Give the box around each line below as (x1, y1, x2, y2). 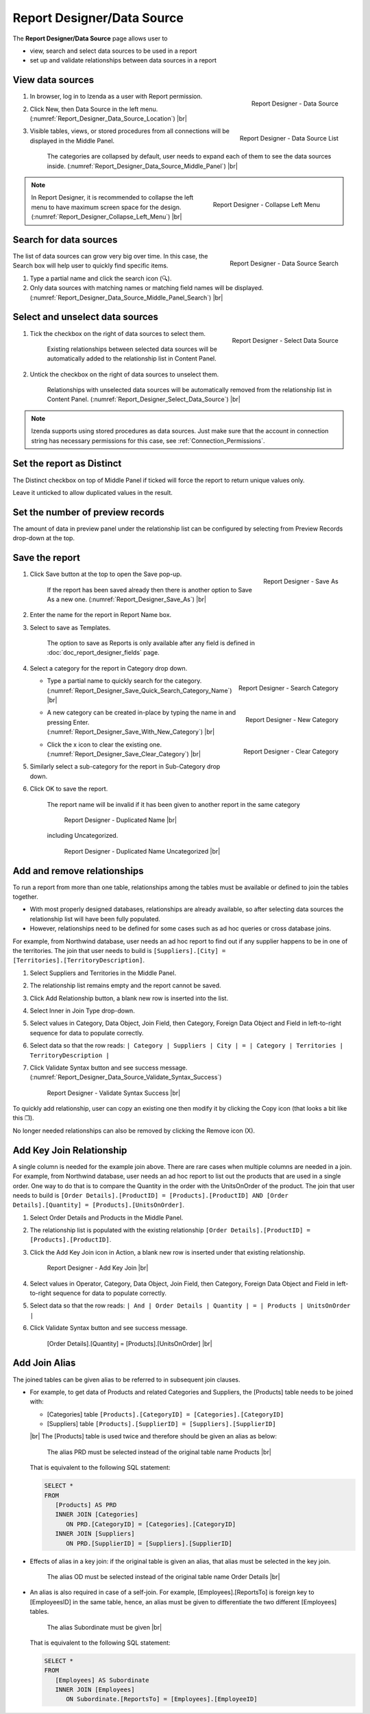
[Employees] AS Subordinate (55, 1676, 150, 1684)
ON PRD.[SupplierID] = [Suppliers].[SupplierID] (66, 1539, 232, 1547)
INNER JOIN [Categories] (55, 1510, 138, 1519)
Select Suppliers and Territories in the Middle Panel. (29, 969, 177, 977)
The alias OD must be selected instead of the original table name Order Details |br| (47, 1572, 280, 1580)
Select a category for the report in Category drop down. (29, 664, 188, 672)
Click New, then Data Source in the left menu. (29, 105, 158, 113)
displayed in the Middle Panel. (29, 136, 115, 145)
